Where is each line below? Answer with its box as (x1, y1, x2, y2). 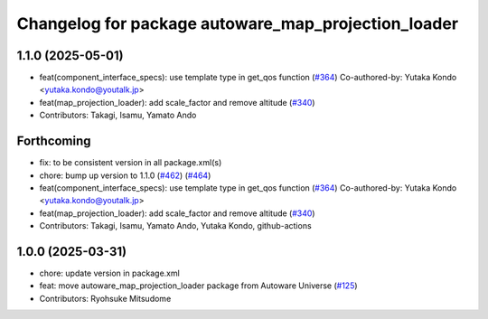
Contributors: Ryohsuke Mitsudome (39, 293, 172, 304)
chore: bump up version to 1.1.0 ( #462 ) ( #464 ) (39, 170, 211, 181)
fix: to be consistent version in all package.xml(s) (39, 157, 222, 168)
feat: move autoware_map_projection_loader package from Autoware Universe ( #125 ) (39, 280, 358, 291)
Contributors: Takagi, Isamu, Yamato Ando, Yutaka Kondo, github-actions (39, 220, 312, 231)
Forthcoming (16, 134, 91, 149)
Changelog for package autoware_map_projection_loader (16, 14, 459, 33)
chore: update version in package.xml (39, 267, 180, 278)
